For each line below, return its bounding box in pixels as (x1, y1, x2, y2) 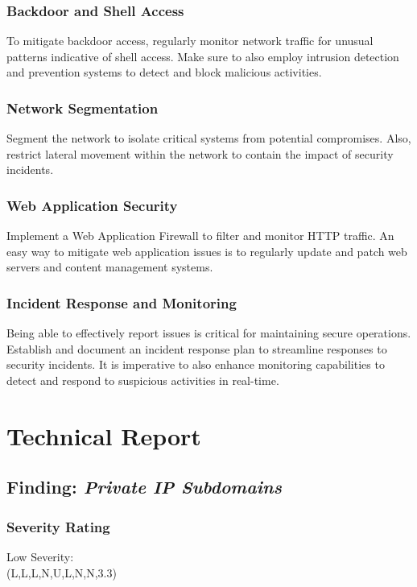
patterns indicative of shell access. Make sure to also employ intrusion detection (6, 48, 399, 64)
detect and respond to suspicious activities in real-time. (6, 372, 279, 388)
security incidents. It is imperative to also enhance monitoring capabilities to (6, 356, 385, 373)
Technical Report (6, 419, 201, 452)
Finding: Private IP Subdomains (6, 474, 282, 499)
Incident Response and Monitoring (6, 292, 237, 312)
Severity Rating (6, 516, 110, 536)
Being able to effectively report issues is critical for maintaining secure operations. (6, 325, 411, 341)
